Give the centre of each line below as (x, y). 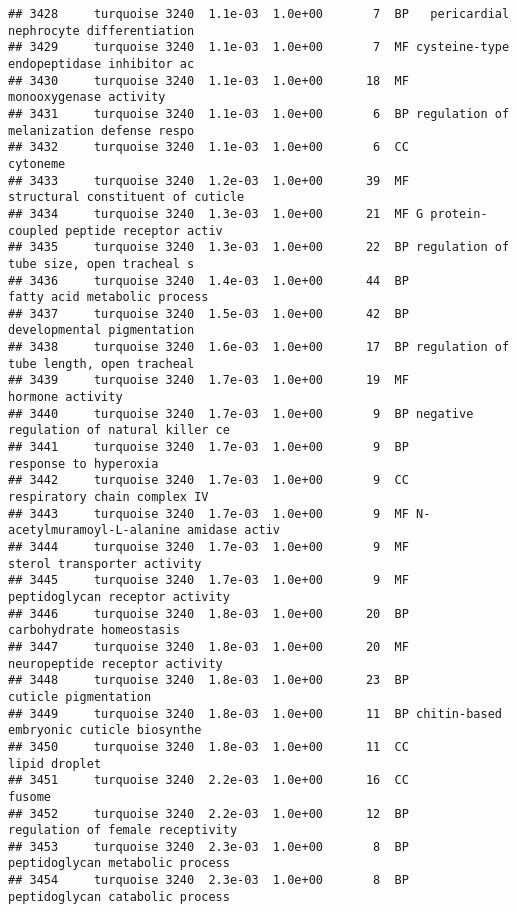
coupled (33, 230)
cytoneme (37, 163)
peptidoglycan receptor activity (119, 596)
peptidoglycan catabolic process (119, 896)
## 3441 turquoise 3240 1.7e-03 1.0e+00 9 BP (208, 447)
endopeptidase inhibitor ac (101, 63)
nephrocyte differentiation (101, 30)
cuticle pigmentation (80, 696)
